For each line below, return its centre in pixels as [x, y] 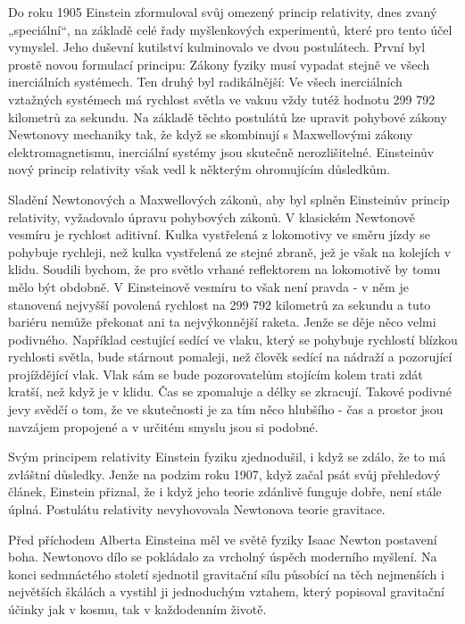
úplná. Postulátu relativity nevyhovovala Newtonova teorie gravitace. [197, 509]
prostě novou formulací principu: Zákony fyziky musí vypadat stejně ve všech [219, 64]
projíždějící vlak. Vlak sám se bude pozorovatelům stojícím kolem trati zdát [216, 374]
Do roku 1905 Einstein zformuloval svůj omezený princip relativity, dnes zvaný [223, 12]
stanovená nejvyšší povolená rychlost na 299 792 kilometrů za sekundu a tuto [220, 304]
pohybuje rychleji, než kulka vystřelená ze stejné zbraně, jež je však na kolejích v [230, 251]
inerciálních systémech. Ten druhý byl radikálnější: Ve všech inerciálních [205, 82]
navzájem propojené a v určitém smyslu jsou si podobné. [163, 426]
